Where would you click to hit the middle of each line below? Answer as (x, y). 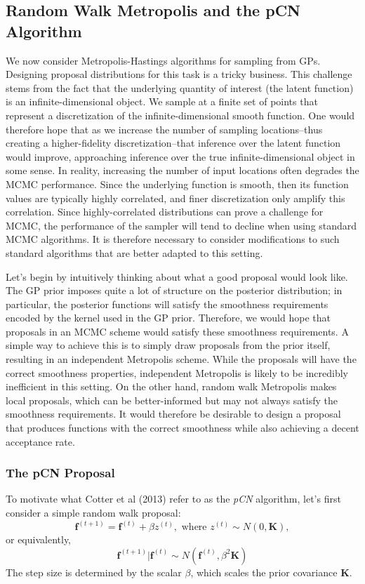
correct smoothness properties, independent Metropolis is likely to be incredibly (177, 372)
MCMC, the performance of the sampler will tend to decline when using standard (181, 225)
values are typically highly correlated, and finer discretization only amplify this (175, 198)
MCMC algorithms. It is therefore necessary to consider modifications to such (173, 239)
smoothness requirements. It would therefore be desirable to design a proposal (173, 414)
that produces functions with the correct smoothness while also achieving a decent (182, 428)
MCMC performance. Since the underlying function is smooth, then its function (177, 184)
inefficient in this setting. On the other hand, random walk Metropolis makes (171, 386)
